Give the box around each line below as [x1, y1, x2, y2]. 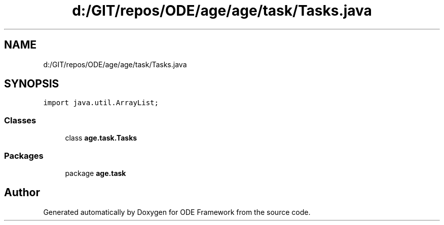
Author [4, 186, 40, 199]
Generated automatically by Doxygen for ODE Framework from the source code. [43, 207, 311, 216]
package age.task [65, 168, 126, 177]
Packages [4, 150, 44, 161]
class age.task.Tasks [65, 133, 137, 143]
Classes [4, 115, 36, 125]
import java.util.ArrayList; [43, 99, 159, 107]
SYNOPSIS [4, 77, 59, 91]
